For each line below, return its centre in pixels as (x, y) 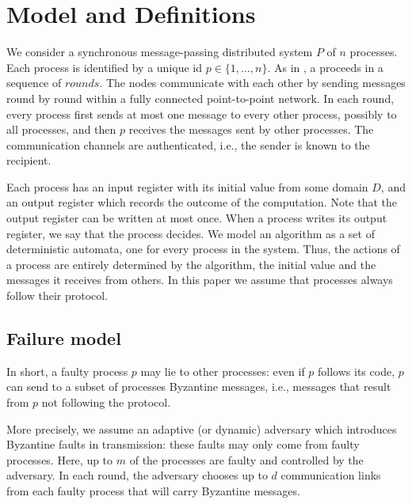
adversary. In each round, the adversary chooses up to (137, 475)
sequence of (34, 83)
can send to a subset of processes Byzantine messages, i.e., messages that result (199, 387)
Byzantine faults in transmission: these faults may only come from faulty (183, 444)
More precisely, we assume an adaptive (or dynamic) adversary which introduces (202, 428)
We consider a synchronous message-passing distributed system (160, 52)
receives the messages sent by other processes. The (251, 129)
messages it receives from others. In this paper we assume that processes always (200, 280)
